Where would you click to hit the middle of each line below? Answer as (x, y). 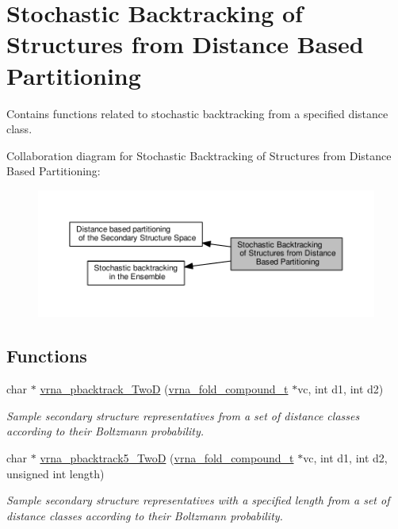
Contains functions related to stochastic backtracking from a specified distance (197, 113)
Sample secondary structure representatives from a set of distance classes (183, 415)
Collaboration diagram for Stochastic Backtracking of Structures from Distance (199, 155)
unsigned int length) (55, 473)
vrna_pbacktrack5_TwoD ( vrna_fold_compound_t (167, 458)
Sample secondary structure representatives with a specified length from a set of (198, 500)
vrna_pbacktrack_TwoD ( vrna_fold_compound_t (164, 389)
